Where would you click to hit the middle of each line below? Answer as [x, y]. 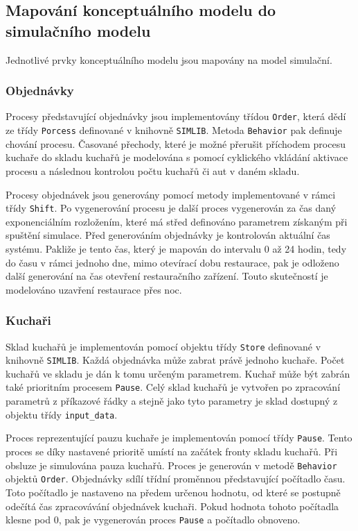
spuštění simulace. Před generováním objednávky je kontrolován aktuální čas [168, 235]
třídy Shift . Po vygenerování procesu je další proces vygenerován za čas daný [171, 208]
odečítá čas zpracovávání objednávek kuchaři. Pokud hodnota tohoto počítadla [172, 506]
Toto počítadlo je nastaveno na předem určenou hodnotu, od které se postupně [173, 492]
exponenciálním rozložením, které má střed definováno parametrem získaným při [177, 221]
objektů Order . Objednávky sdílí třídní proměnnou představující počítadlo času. [176, 479]
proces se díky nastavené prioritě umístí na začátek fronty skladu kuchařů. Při [172, 451]
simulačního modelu [78, 30]
